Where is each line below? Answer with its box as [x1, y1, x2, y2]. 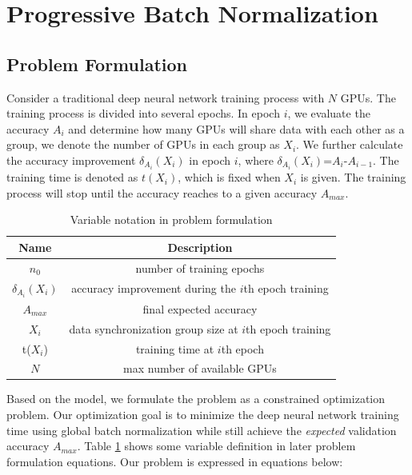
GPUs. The [340, 89, 396, 106]
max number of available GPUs [123, 360, 277, 377]
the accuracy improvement [6, 151, 136, 168]
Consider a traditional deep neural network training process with [6, 89, 325, 106]
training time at [135, 340, 214, 357]
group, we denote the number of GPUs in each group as [6, 136, 280, 153]
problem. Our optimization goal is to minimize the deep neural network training [6, 406, 399, 423]
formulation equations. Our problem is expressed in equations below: [6, 453, 343, 469]
